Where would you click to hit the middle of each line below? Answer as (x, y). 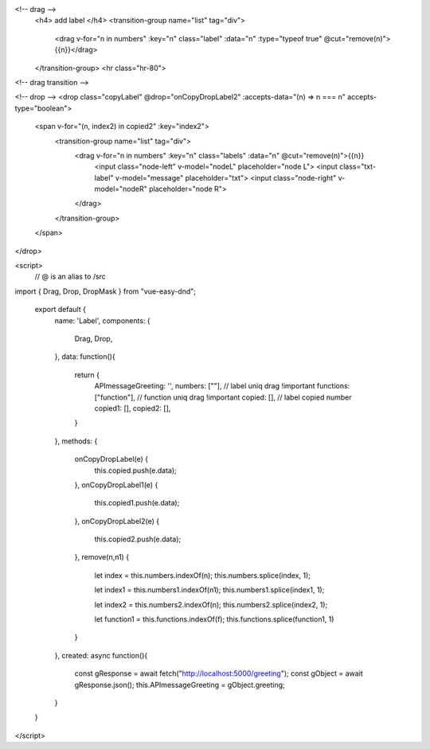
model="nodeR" (121, 189)
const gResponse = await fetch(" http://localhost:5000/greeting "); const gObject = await (219, 673)
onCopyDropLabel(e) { (111, 459)
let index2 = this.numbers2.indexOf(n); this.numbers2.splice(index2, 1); (211, 604)
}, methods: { (76, 441)
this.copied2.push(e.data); (138, 539)
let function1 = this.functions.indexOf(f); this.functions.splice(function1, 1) (214, 619)
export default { (61, 310)
